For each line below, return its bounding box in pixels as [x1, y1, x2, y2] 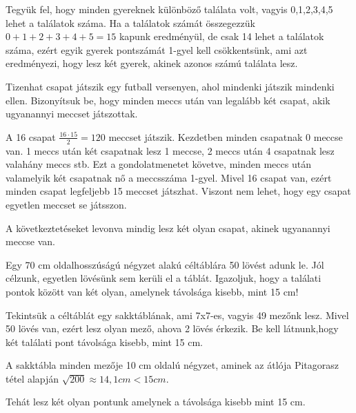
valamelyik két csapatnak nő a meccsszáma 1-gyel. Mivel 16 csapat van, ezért [6, 170, 332, 184]
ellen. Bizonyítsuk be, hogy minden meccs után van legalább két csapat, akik [6, 93, 330, 107]
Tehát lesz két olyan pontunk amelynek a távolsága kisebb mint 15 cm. [6, 394, 306, 409]
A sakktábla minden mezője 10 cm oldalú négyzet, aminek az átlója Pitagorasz [6, 358, 339, 372]
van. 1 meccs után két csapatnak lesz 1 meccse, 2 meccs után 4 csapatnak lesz [6, 143, 335, 157]
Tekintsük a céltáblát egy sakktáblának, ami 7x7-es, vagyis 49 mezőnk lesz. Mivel [6, 307, 349, 322]
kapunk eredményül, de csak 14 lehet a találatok [119, 29, 324, 44]
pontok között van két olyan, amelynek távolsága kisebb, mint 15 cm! [6, 284, 299, 298]
